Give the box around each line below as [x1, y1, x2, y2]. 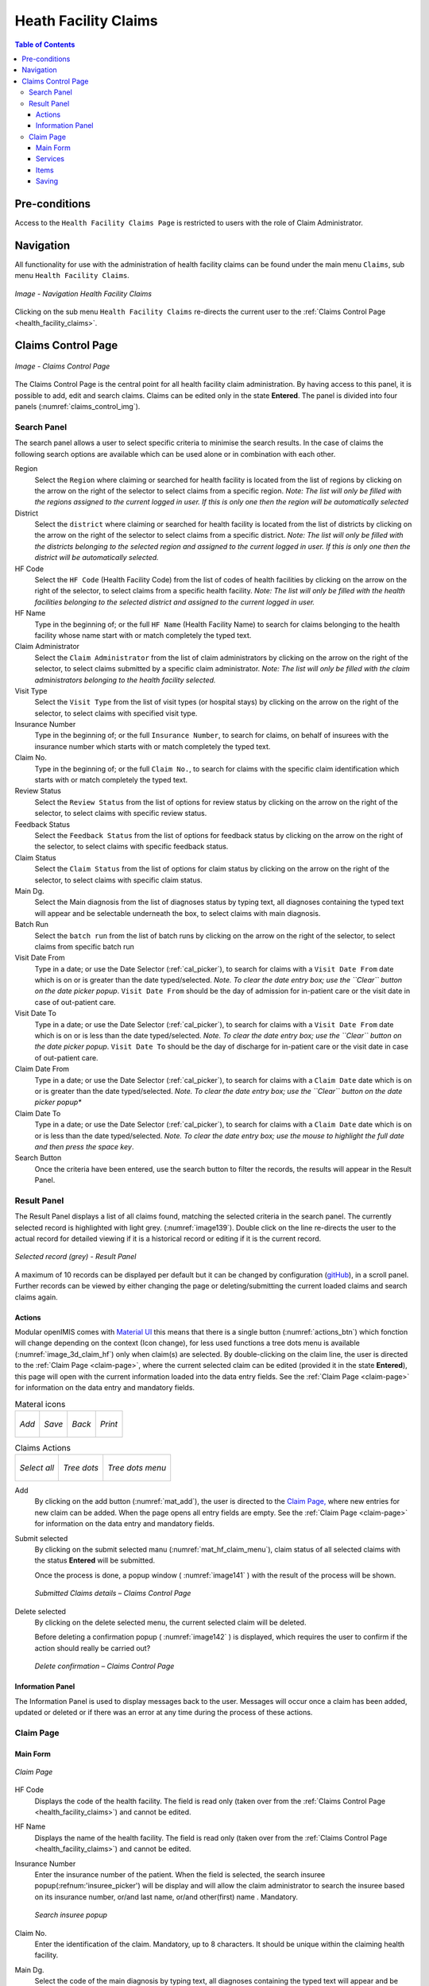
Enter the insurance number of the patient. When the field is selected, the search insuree [34, 1870, 326, 1880]
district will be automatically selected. [34, 553, 159, 562]
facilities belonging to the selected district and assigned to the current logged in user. [34, 597, 315, 607]
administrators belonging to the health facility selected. [34, 675, 216, 685]
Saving [36, 176, 59, 186]
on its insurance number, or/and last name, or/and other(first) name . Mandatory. [34, 1891, 298, 1902]
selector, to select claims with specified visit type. [34, 708, 198, 718]
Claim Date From [14, 1064, 70, 1074]
